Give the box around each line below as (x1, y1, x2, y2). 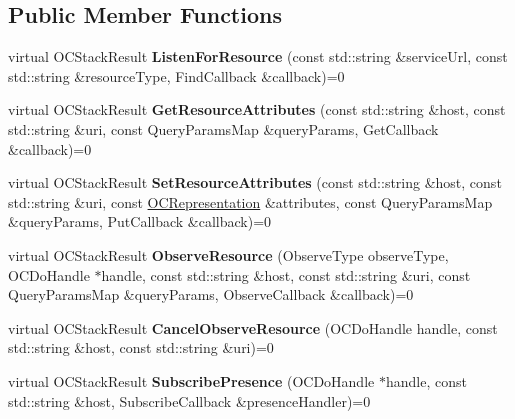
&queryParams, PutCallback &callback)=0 (8, 211, 272, 232)
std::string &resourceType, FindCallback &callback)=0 (8, 65, 345, 86)
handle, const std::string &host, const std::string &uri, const (101, 264, 471, 285)
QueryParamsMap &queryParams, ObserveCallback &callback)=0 (8, 284, 414, 305)
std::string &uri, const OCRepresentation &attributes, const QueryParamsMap (8, 191, 493, 212)
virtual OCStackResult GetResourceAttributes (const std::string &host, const (8, 99, 506, 120)
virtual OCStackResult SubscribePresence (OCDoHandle (8, 370, 375, 391)
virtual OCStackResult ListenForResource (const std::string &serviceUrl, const (8, 46, 508, 67)
